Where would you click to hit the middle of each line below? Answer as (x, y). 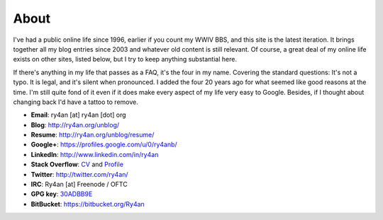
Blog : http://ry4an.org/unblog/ (75, 125)
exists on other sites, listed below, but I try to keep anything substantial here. (125, 59)
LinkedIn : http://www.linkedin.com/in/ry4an (95, 154)
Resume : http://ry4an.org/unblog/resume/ (93, 135)
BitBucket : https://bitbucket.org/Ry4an (88, 204)
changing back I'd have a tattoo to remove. (76, 102)
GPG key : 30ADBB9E (62, 194)
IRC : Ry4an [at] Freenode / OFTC (79, 185)
